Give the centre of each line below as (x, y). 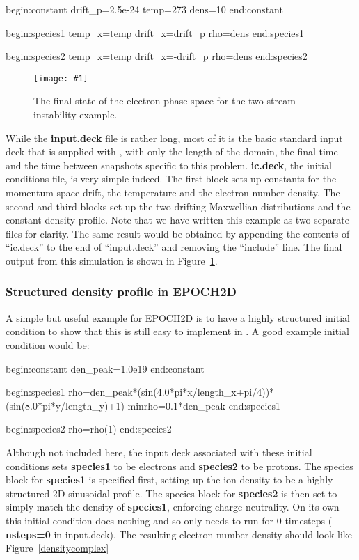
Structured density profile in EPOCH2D (121, 291)
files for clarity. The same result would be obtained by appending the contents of (178, 233)
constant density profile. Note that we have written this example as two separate (177, 220)
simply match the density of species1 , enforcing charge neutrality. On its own (173, 507)
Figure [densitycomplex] (57, 548)
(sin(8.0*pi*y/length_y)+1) (65, 405)
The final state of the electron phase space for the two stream (165, 101)
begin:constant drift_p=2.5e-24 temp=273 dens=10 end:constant (144, 9)
